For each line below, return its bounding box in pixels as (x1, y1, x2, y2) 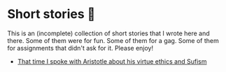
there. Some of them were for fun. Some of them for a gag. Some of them (7, 36, 219, 44)
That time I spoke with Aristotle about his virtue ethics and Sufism (17, 57, 207, 65)
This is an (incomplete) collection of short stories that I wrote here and (7, 29, 210, 37)
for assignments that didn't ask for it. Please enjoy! (7, 44, 154, 52)
